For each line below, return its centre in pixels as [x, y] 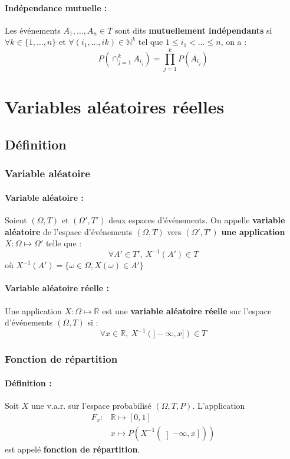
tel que [151, 42]
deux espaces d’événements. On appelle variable [197, 219]
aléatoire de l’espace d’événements [69, 231]
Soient [16, 219]
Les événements [33, 30]
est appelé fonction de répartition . [72, 449]
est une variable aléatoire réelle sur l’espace [187, 310]
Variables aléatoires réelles [115, 107]
